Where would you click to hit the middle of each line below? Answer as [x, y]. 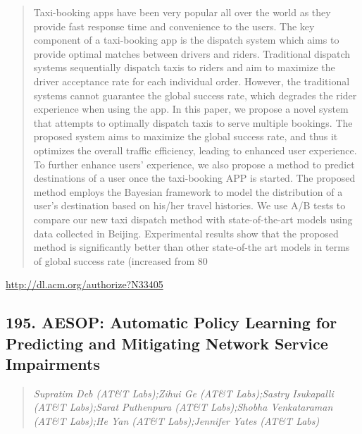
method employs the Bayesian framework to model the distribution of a [188, 191]
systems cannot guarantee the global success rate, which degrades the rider [195, 95]
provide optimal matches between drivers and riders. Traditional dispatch [192, 53]
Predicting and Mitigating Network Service [167, 343]
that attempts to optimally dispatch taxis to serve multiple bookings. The [193, 122]
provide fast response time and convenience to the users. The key [174, 26]
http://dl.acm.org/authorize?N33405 [85, 284]
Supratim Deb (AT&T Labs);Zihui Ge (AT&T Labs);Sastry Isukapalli [183, 393]
